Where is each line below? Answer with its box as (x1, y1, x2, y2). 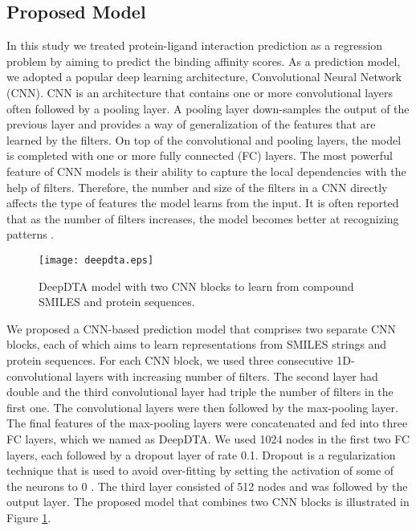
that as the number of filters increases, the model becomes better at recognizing (6, 210, 399, 227)
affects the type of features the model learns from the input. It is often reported (6, 194, 399, 211)
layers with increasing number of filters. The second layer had (75, 367, 378, 384)
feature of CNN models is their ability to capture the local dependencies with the (6, 162, 406, 179)
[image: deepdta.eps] (39, 254, 154, 266)
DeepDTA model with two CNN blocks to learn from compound (39, 277, 354, 294)
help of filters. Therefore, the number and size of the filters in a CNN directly (6, 178, 388, 195)
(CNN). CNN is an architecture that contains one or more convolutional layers (6, 84, 394, 100)
